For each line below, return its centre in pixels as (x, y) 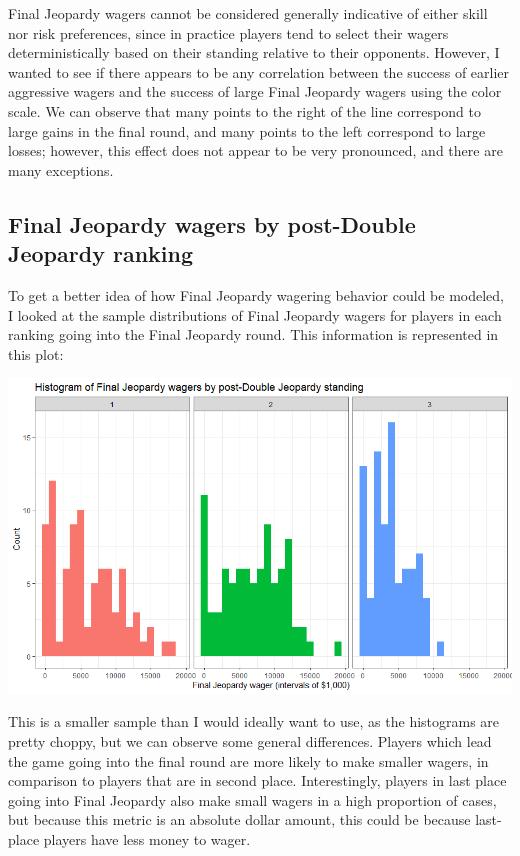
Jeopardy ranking (100, 253)
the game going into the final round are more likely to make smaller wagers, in (248, 760)
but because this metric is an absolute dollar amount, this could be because (239, 819)
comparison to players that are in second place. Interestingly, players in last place (257, 780)
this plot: (36, 353)
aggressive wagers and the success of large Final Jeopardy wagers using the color (255, 91)
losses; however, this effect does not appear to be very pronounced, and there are (255, 150)
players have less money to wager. (147, 838)
